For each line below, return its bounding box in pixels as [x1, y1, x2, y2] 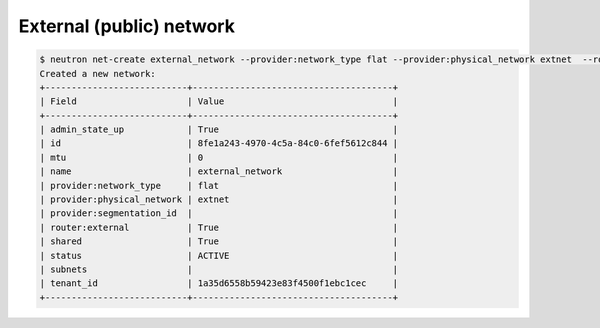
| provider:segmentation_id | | [39, 208, 399, 219]
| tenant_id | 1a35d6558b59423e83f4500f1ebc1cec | [39, 278, 399, 289]
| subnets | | [39, 264, 399, 275]
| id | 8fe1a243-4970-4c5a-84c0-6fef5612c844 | [39, 138, 399, 149]
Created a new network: [39, 68, 157, 79]
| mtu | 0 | [39, 151, 399, 163]
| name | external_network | [39, 166, 399, 177]
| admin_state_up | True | [39, 124, 399, 135]
